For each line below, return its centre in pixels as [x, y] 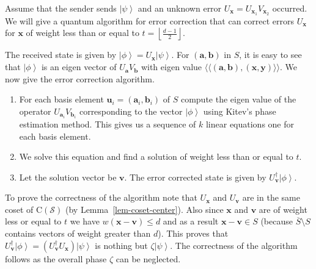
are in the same [271, 197]
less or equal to [33, 221]
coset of [19, 209]
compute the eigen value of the [238, 99]
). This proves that [193, 233]
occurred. [290, 8]
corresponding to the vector [131, 111]
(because [277, 221]
